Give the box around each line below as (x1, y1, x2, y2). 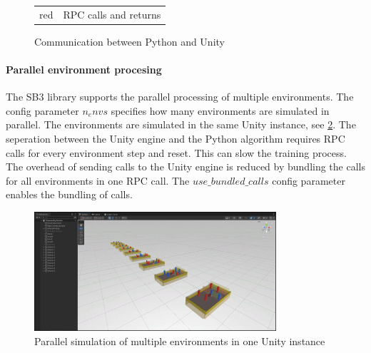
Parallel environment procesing (6, 62, 162, 77)
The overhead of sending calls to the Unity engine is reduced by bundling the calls (6, 159, 365, 174)
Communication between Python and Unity (34, 34, 225, 48)
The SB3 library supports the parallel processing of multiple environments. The (6, 89, 354, 104)
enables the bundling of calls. (6, 187, 133, 202)
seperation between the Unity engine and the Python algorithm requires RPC (6, 131, 345, 146)
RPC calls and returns (63, 6, 161, 21)
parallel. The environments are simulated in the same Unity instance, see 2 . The (6, 117, 356, 132)
